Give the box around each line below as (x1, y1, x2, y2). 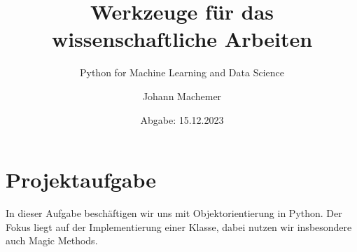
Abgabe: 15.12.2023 (140, 112, 224, 127)
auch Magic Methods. (6, 233, 98, 248)
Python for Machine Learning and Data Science (80, 65, 284, 80)
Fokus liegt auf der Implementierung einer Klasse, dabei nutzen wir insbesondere (6, 219, 352, 234)
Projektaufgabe (6, 165, 157, 194)
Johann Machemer (142, 88, 222, 103)
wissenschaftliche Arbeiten (51, 24, 313, 53)
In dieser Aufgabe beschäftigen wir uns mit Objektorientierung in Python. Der (6, 206, 342, 220)
